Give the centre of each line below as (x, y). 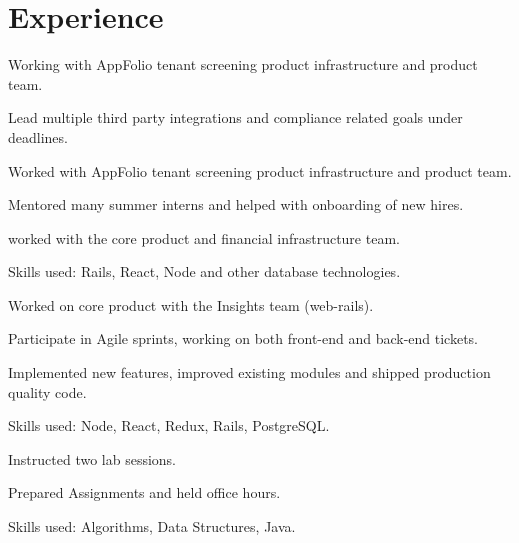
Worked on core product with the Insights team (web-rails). (191, 304)
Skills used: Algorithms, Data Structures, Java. (152, 526)
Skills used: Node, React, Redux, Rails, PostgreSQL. (169, 425)
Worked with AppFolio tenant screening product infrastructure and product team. (260, 170)
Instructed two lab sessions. (92, 458)
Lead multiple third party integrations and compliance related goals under (235, 117)
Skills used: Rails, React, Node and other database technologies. (204, 271)
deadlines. (38, 136)
